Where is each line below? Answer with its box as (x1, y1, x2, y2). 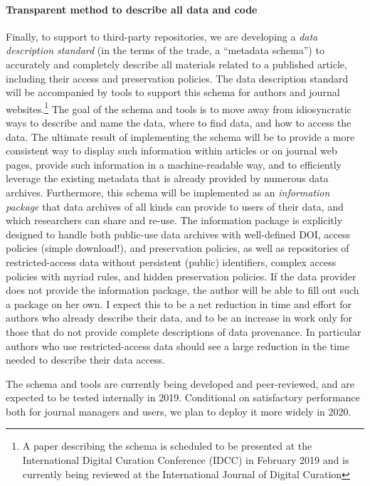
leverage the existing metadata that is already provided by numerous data (6, 171, 329, 186)
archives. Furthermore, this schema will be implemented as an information (6, 184, 330, 199)
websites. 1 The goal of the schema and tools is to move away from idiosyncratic (6, 99, 351, 116)
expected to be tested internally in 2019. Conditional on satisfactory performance (6, 390, 360, 405)
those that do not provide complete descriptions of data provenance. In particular (6, 324, 361, 339)
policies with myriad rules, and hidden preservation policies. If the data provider (6, 268, 356, 283)
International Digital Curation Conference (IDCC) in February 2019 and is (22, 453, 349, 467)
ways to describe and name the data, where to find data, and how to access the (6, 115, 351, 130)
